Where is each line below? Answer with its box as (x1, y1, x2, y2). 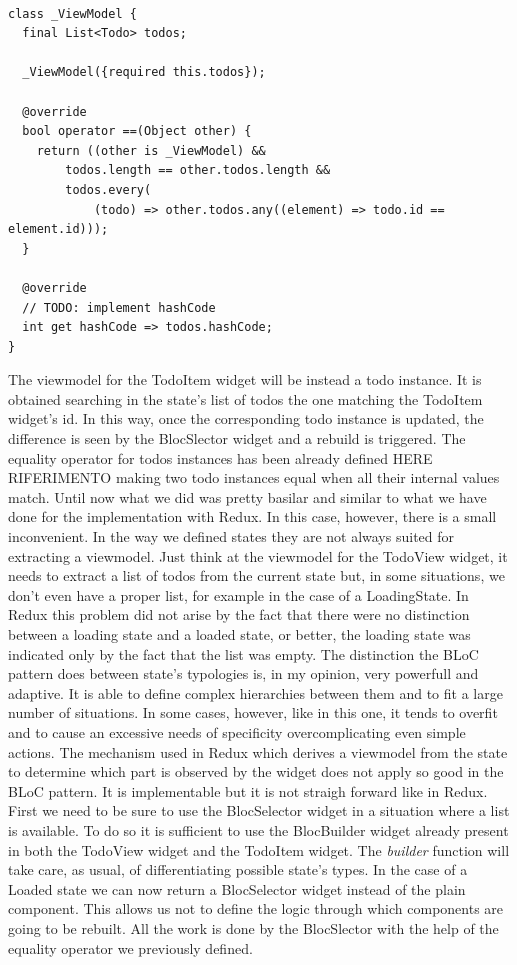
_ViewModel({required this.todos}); (22, 65, 266, 80)
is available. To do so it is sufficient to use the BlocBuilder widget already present (8, 819, 509, 840)
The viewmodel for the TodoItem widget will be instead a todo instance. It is (8, 369, 482, 390)
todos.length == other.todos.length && (65, 163, 331, 178)
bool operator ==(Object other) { (22, 124, 252, 139)
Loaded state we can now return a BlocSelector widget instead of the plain (8, 878, 466, 899)
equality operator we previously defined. (8, 937, 253, 958)
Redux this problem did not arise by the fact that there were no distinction (8, 604, 470, 625)
